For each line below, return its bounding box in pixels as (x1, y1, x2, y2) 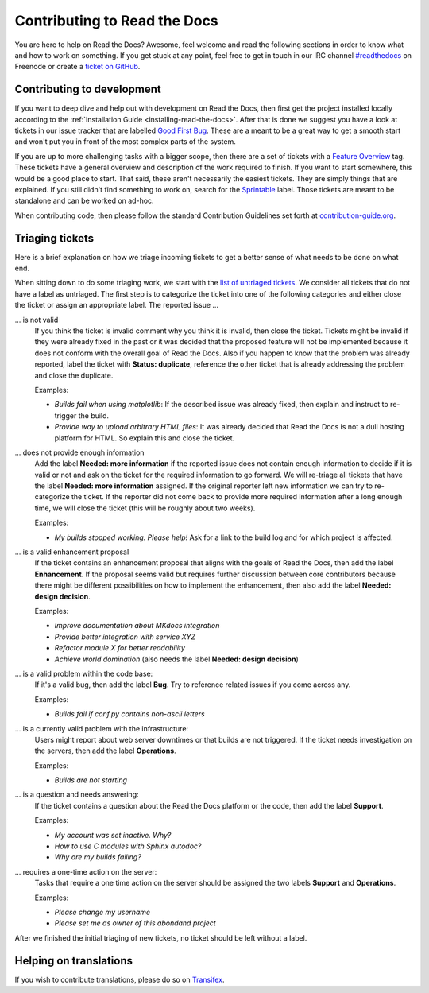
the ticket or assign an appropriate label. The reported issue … (14, 301, 218, 310)
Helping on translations (14, 954, 133, 968)
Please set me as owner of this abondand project (54, 918, 216, 928)
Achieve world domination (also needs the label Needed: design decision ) (54, 654, 299, 664)
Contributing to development (14, 83, 162, 96)
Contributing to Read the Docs (14, 12, 218, 29)
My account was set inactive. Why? (54, 830, 172, 840)
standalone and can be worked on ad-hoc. (14, 196, 154, 206)
